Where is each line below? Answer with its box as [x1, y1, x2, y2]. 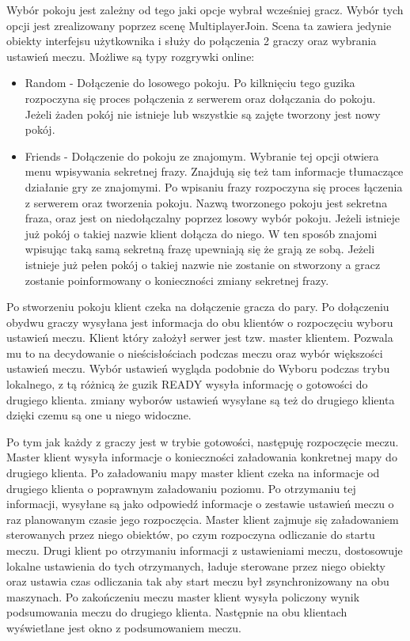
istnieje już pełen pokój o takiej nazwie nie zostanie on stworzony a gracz [25, 256, 381, 272]
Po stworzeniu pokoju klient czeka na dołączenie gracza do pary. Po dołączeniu [6, 298, 389, 315]
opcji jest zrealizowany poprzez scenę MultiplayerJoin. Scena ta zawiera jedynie [6, 17, 392, 33]
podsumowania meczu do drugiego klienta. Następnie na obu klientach [6, 604, 347, 620]
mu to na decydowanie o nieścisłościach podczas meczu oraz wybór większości [6, 344, 383, 361]
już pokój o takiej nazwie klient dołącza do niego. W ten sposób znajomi [25, 225, 378, 241]
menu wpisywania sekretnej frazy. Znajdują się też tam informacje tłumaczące [25, 163, 404, 180]
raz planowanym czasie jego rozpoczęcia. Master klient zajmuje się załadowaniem [6, 510, 399, 527]
